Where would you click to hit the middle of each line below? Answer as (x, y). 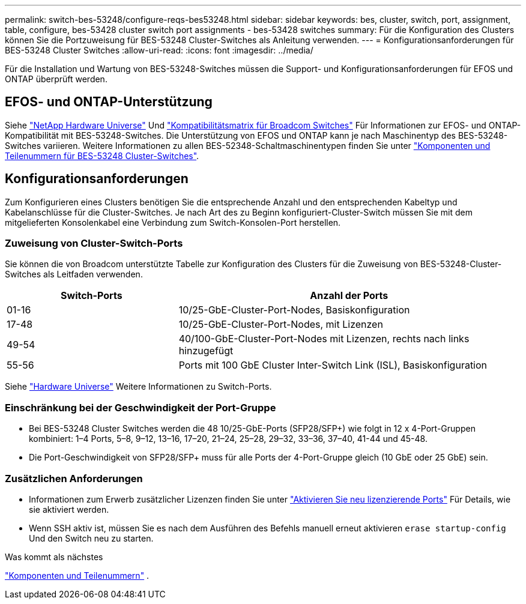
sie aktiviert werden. (69, 509)
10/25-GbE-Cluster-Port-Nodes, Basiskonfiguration (294, 310)
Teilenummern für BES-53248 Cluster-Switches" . (102, 156)
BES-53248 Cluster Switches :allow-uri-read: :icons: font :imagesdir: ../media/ (159, 50)
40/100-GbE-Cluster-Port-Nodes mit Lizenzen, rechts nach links (324, 339)
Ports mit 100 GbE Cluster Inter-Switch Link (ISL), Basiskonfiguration (333, 365)
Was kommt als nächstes (54, 557)
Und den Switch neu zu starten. (91, 538)
